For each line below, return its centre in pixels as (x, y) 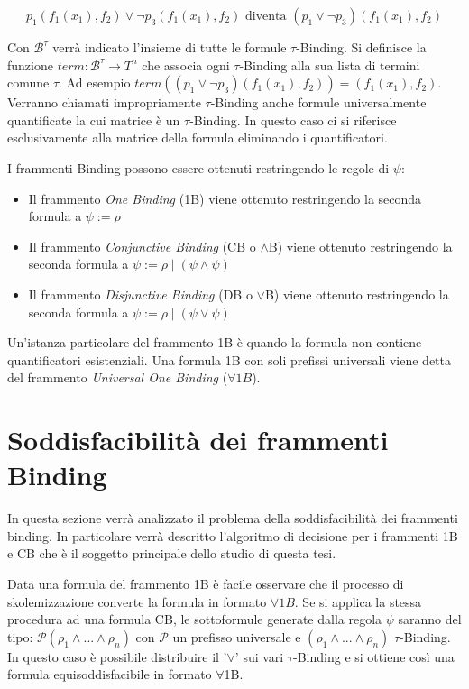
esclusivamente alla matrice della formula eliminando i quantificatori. (198, 138)
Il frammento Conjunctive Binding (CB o (142, 246)
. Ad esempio (95, 83)
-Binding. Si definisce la (361, 47)
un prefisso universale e (237, 636)
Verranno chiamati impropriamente (104, 102)
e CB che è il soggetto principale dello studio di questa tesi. (172, 553)
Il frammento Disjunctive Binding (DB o (140, 294)
